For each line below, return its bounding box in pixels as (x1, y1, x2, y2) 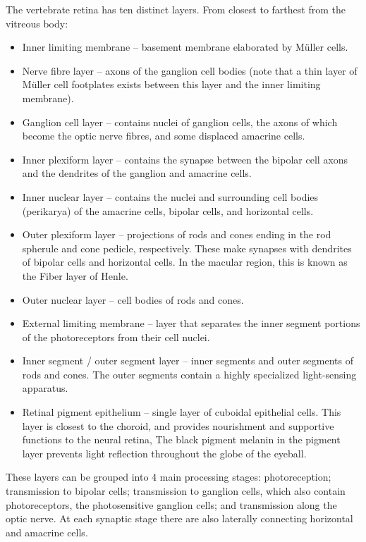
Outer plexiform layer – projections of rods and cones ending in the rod (22, 227, 331, 242)
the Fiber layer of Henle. (22, 268, 128, 283)
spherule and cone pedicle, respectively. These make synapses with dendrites (22, 240, 352, 255)
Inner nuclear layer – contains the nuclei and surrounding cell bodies (22, 189, 319, 204)
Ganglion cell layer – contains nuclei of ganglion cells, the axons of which (22, 114, 338, 129)
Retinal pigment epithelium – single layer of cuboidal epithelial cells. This (22, 405, 341, 419)
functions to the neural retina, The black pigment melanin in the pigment (22, 432, 341, 447)
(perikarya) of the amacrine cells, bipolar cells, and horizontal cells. (22, 203, 314, 218)
